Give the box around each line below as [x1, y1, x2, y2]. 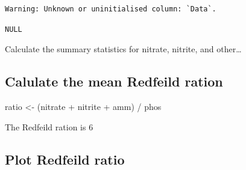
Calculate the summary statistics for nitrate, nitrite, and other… [5, 43, 242, 55]
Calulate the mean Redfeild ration [5, 72, 223, 91]
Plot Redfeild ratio [5, 150, 125, 168]
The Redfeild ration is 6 [5, 120, 93, 133]
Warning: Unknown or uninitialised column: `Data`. [5, 5, 216, 13]
